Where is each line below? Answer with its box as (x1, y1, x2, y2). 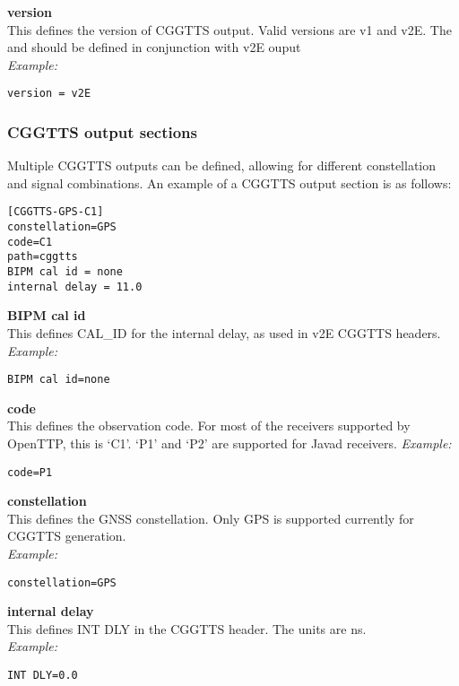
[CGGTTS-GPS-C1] (7, 205, 104, 219)
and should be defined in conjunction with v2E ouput (7, 38, 301, 56)
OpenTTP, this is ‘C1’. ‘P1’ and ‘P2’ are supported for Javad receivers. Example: (7, 434, 452, 452)
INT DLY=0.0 (7, 669, 78, 682)
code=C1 (7, 235, 53, 248)
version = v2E (7, 87, 91, 100)
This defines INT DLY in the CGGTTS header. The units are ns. (7, 619, 367, 638)
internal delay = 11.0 (7, 280, 143, 293)
